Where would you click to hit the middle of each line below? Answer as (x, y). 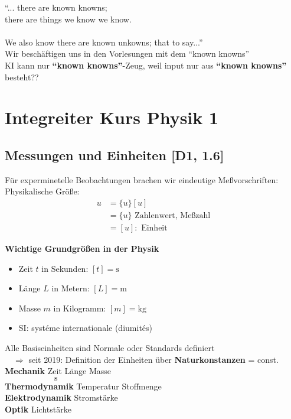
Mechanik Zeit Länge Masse (58, 371)
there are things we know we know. (68, 19)
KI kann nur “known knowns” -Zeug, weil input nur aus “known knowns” (146, 65)
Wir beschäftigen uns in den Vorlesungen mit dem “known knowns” (127, 53)
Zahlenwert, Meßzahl (173, 215)
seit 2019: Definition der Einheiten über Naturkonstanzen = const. (153, 359)
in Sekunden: (65, 268)
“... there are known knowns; (56, 7)
